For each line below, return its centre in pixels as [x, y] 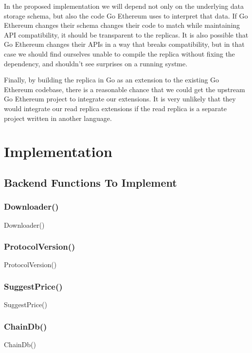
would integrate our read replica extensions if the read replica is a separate [115, 108]
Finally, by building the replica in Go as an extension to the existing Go [112, 80]
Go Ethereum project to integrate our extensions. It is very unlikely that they [120, 99]
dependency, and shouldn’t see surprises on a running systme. [96, 63]
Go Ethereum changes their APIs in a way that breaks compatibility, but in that [124, 44]
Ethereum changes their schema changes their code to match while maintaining [122, 25]
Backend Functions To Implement [90, 182]
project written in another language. [58, 118]
